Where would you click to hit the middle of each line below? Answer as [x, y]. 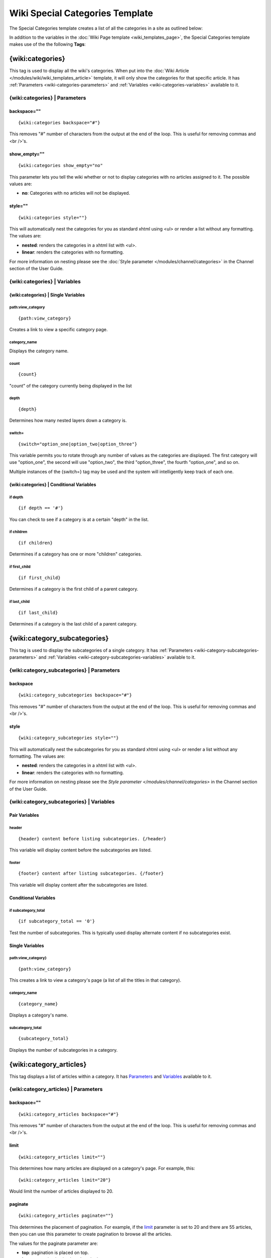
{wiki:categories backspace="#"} [59, 123]
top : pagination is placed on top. [55, 1252]
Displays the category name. [39, 351]
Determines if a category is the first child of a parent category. [74, 589]
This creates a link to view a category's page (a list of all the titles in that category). [95, 980]
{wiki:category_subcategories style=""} [69, 738]
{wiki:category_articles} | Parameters [56, 1089]
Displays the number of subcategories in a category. [63, 1050]
